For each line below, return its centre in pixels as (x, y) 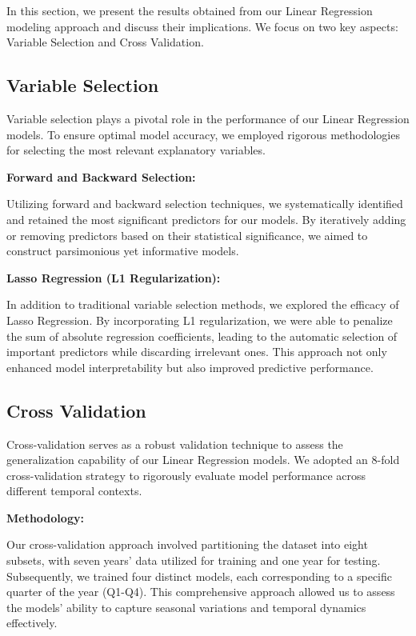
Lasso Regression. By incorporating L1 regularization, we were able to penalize (200, 320)
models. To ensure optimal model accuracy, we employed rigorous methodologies (203, 134)
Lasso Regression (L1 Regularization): (114, 277)
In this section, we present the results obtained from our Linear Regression (190, 10)
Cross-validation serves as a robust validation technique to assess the (175, 444)
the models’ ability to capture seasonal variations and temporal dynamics (186, 607)
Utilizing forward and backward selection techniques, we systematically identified (205, 204)
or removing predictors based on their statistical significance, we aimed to (187, 235)
